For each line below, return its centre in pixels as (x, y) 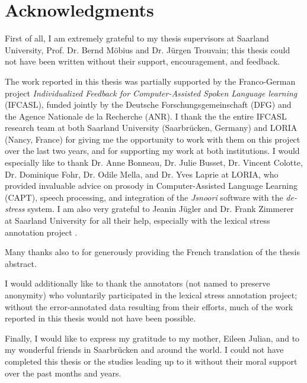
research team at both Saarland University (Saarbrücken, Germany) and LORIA (151, 128)
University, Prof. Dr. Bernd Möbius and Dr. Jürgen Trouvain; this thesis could (148, 49)
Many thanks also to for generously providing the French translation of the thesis (152, 252)
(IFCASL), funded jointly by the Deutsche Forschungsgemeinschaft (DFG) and (148, 104)
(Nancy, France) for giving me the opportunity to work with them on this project (153, 139)
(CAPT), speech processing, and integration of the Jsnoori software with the (144, 197)
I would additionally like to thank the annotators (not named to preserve (137, 283)
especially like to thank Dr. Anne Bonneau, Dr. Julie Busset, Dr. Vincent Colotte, (154, 162)
